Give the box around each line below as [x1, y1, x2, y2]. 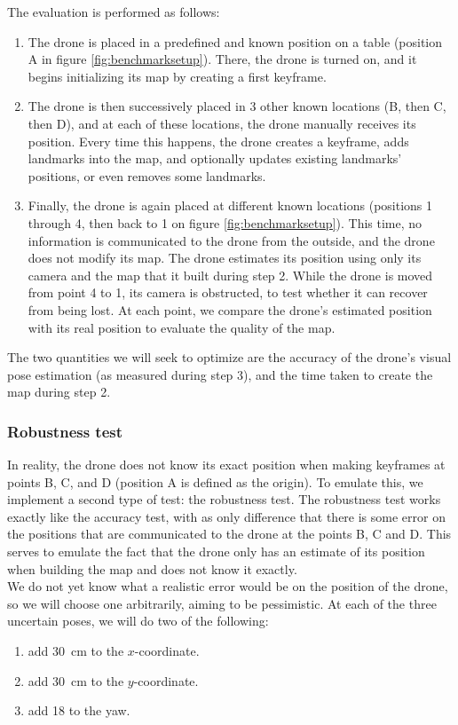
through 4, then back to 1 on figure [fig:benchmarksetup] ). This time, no [28, 213, 422, 232]
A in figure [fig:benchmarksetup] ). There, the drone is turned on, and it [28, 50, 417, 68]
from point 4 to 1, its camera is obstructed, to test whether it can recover [28, 283, 428, 302]
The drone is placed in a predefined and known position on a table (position [28, 32, 443, 51]
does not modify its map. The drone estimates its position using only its [28, 248, 422, 267]
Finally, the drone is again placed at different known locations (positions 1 [28, 196, 433, 215]
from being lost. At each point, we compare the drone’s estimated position [28, 300, 432, 319]
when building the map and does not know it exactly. [7, 559, 297, 578]
